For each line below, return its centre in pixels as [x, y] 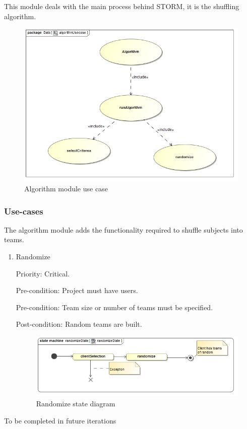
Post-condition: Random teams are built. [79, 324]
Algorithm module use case [66, 189]
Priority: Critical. [43, 273]
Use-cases [24, 211]
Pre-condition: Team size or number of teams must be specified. [114, 307]
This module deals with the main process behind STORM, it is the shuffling [122, 6]
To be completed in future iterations [60, 420]
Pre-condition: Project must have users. [77, 290]
